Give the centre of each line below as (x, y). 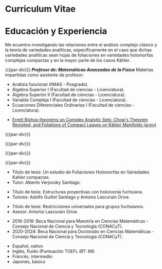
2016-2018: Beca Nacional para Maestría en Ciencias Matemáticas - (80, 221)
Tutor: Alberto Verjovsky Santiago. (46, 183)
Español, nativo (27, 246)
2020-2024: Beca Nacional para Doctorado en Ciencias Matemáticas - (83, 231)
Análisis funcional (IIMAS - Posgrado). (50, 84)
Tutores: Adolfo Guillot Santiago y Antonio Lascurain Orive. (71, 197)
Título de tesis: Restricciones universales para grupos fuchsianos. (78, 207)
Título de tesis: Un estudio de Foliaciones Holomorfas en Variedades (81, 172)
